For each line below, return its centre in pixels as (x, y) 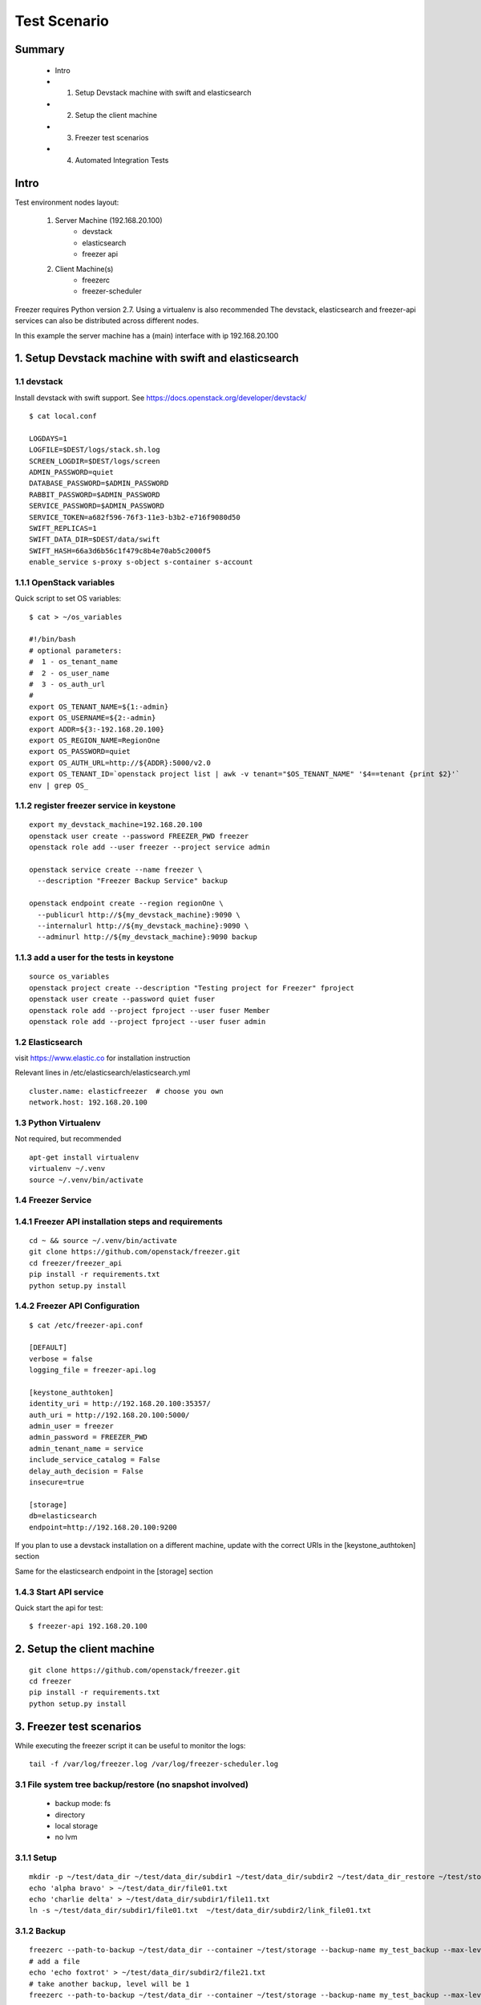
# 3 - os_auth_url (67, 685)
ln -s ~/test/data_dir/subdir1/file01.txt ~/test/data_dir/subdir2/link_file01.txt (200, 1910)
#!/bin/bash (53, 639)
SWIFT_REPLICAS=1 (63, 528)
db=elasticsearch (63, 1516)
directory (70, 1815)
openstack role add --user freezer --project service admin (150, 847)
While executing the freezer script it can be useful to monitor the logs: (130, 1745)
